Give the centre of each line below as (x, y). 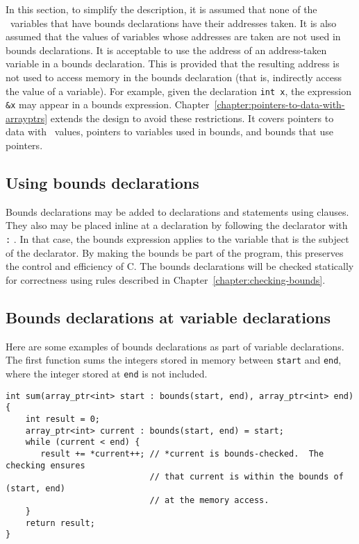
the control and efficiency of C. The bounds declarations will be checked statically (180, 266)
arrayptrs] (27, 118)
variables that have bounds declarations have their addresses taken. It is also (173, 23)
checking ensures (45, 465)
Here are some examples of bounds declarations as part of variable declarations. (175, 346)
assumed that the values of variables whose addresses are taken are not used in (173, 36)
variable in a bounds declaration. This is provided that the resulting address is (173, 63)
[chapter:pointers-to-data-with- (279, 104)
